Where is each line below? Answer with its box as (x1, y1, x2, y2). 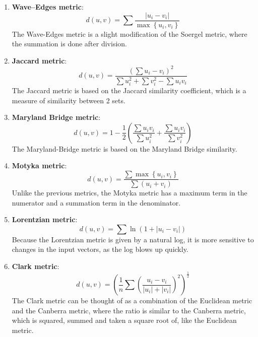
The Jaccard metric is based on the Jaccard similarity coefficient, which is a (12, 85, 246, 96)
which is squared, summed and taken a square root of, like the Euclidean (12, 315, 237, 325)
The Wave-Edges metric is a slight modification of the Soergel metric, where (12, 28, 247, 39)
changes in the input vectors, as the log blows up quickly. (12, 244, 188, 254)
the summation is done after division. (12, 38, 127, 49)
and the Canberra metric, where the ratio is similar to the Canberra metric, (12, 305, 246, 315)
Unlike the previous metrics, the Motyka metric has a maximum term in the (12, 187, 247, 198)
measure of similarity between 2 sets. (12, 95, 125, 105)
